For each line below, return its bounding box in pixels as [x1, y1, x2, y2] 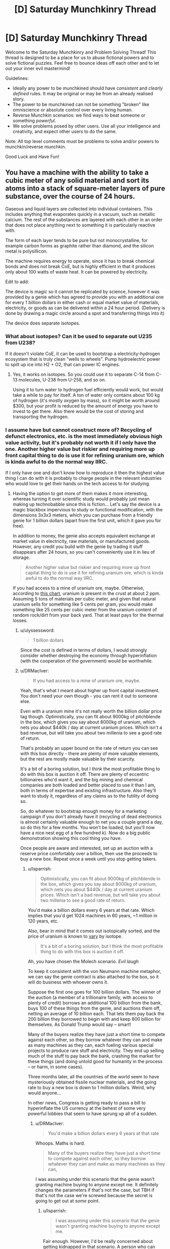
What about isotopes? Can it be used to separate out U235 [5, 333, 152, 340]
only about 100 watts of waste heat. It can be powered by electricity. [5, 268, 149, 275]
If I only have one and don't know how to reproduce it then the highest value [5, 470, 165, 476]
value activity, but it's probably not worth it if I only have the [5, 439, 156, 446]
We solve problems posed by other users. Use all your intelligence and [12, 123, 161, 129]
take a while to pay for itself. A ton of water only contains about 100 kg [12, 392, 160, 398]
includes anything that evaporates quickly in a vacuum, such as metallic [5, 211, 156, 217]
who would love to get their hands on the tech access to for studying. [5, 480, 151, 487]
